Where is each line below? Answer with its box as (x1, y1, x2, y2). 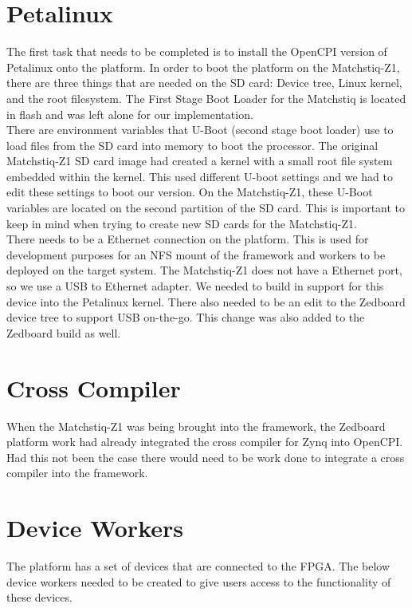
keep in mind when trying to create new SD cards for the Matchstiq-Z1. (6, 215, 357, 231)
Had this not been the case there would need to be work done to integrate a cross (6, 448, 405, 465)
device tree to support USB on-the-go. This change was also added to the (6, 309, 365, 326)
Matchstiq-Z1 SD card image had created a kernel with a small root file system (6, 152, 393, 169)
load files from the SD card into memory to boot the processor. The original (6, 136, 379, 153)
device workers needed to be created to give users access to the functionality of (6, 573, 391, 590)
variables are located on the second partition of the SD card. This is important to (6, 199, 406, 216)
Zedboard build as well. (6, 324, 121, 341)
